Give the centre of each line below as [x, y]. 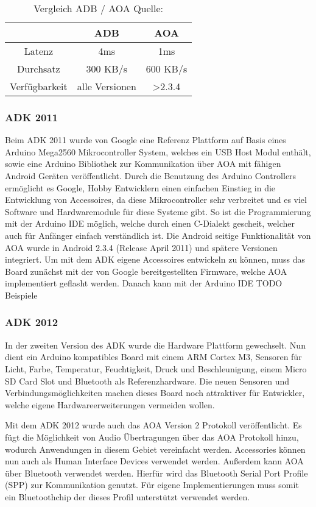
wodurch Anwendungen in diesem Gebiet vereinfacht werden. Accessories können [155, 449]
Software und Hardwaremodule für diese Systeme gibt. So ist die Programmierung [158, 211]
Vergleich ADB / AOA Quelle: [99, 8]
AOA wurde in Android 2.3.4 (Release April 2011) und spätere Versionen [141, 247]
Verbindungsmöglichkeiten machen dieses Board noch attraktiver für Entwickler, [155, 393]
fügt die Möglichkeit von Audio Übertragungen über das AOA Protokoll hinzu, [152, 437]
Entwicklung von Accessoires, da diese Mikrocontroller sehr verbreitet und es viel [156, 200]
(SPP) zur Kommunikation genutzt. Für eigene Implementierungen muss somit [152, 485]
